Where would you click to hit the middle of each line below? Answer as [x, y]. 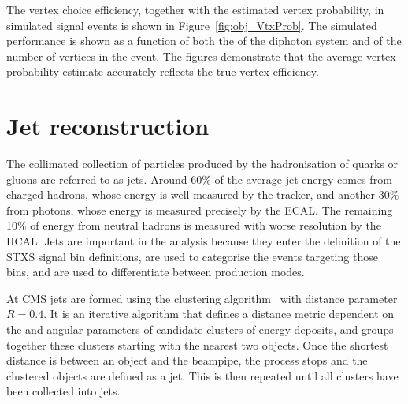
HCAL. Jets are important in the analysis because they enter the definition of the [204, 241]
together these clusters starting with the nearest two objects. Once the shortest [197, 344]
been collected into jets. [63, 391]
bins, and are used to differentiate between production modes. [156, 272]
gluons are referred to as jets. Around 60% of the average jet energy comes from [199, 179]
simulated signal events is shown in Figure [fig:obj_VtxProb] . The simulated [192, 25]
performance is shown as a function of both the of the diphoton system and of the [204, 41]
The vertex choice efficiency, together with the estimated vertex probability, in [195, 9]
